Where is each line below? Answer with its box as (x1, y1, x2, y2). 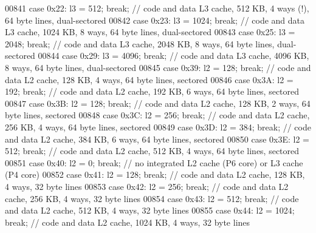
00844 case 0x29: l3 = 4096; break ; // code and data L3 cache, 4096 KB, (38, 49, 309, 62)
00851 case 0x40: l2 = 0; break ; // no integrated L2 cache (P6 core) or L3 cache (5, 156, 303, 169)
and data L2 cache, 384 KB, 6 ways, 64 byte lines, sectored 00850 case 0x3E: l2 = (5, 132, 309, 145)
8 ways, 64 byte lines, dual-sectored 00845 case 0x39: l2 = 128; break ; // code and (5, 61, 311, 73)
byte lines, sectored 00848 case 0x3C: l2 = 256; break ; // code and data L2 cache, (5, 109, 310, 121)
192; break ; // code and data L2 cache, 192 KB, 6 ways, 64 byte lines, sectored (5, 85, 300, 98)
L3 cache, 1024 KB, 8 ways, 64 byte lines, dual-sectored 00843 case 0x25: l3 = (5, 25, 295, 38)
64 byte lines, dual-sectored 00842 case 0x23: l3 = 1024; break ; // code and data (5, 13, 305, 26)
